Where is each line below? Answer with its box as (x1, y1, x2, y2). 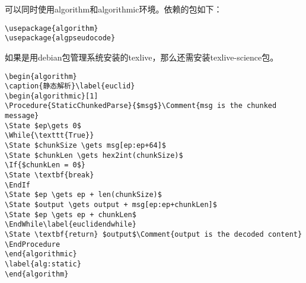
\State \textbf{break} (5, 171, 94, 180)
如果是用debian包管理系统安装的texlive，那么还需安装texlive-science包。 (5, 50, 279, 63)
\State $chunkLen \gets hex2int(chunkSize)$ (5, 151, 183, 160)
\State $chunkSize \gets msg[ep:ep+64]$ (5, 141, 167, 150)
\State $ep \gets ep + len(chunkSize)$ (5, 190, 162, 199)
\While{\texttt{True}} (5, 131, 94, 140)
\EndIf (5, 180, 30, 189)
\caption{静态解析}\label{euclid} (5, 82, 135, 91)
